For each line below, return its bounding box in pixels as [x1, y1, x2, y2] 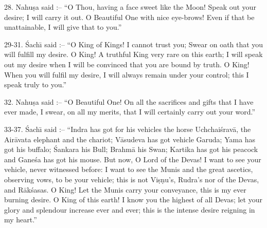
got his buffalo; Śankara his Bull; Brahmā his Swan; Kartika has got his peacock [4, 144, 258, 155]
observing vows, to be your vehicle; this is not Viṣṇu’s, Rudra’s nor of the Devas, [4, 174, 259, 184]
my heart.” [4, 214, 37, 225]
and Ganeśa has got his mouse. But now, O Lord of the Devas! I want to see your [4, 154, 261, 164]
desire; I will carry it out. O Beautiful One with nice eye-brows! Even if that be [4, 11, 255, 22]
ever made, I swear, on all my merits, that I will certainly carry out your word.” [4, 106, 256, 117]
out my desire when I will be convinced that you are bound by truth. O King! [4, 59, 250, 69]
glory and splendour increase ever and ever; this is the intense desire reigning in [4, 204, 255, 215]
